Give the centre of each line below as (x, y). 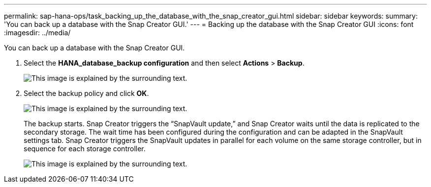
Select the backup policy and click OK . (86, 93)
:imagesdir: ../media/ (37, 33)
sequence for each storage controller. (85, 149)
